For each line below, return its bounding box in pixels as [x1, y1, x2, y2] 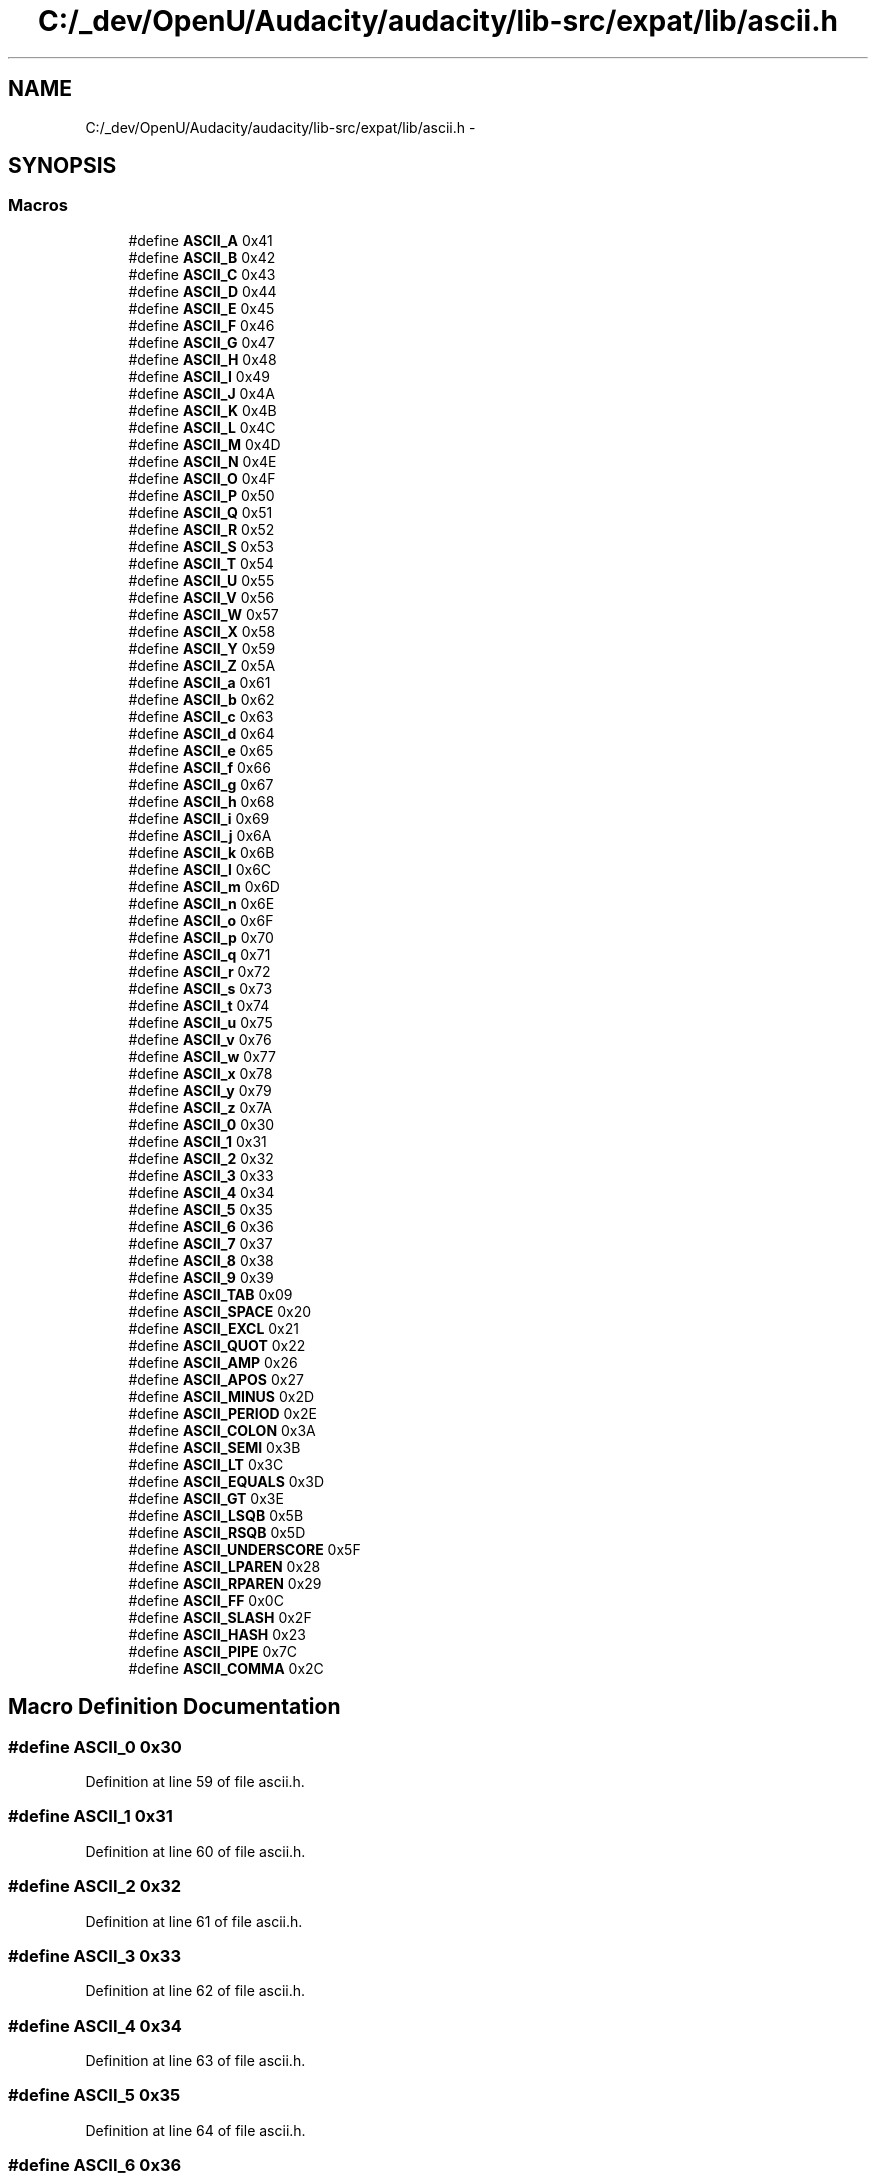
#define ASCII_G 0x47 [128, 333, 275, 351]
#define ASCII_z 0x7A [128, 1098, 272, 1116]
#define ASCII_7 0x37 [128, 1234, 273, 1252]
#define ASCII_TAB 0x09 [128, 1285, 293, 1303]
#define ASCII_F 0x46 [128, 316, 275, 334]
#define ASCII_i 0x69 [128, 809, 270, 827]
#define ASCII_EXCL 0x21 [128, 1319, 299, 1337]
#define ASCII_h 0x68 [128, 792, 275, 810]
